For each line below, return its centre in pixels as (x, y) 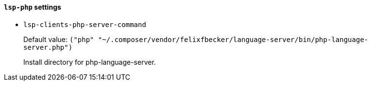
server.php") (48, 47)
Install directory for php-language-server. (90, 62)
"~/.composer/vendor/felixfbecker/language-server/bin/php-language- (233, 39)
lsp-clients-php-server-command (85, 24)
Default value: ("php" (59, 39)
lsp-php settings (33, 7)
